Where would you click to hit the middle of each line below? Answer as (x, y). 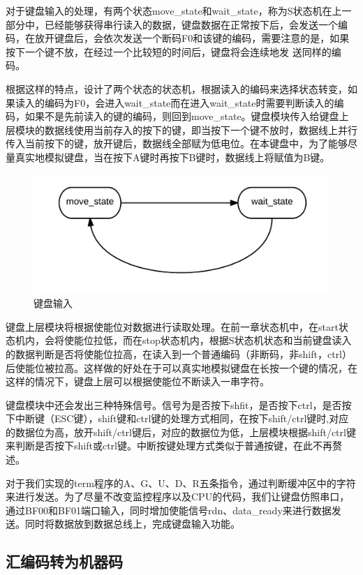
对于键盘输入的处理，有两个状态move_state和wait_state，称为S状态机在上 (174, 10)
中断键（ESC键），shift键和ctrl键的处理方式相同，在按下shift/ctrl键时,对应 (182, 418)
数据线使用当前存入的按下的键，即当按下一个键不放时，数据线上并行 (201, 129)
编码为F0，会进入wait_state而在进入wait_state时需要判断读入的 (189, 102)
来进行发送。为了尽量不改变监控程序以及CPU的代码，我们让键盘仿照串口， (178, 496)
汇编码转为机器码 (64, 561)
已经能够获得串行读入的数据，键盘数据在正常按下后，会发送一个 (191, 24)
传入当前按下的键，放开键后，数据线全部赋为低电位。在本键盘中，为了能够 (177, 143)
